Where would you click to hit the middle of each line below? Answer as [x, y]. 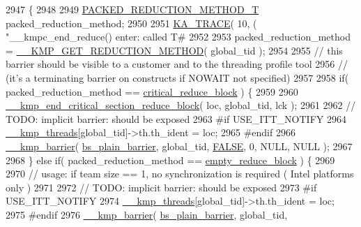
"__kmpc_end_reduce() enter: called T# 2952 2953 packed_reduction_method [178, 37]
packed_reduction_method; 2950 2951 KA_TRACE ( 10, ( [131, 23]
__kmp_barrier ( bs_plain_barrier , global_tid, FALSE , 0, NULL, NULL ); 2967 [179, 146]
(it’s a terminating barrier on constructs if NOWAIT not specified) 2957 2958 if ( [177, 77]
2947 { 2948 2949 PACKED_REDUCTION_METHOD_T [132, 9]
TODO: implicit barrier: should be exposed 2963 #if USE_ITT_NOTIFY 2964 [176, 118]
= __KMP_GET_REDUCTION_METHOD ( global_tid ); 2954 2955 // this [174, 50]
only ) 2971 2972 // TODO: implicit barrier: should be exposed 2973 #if [161, 187]
